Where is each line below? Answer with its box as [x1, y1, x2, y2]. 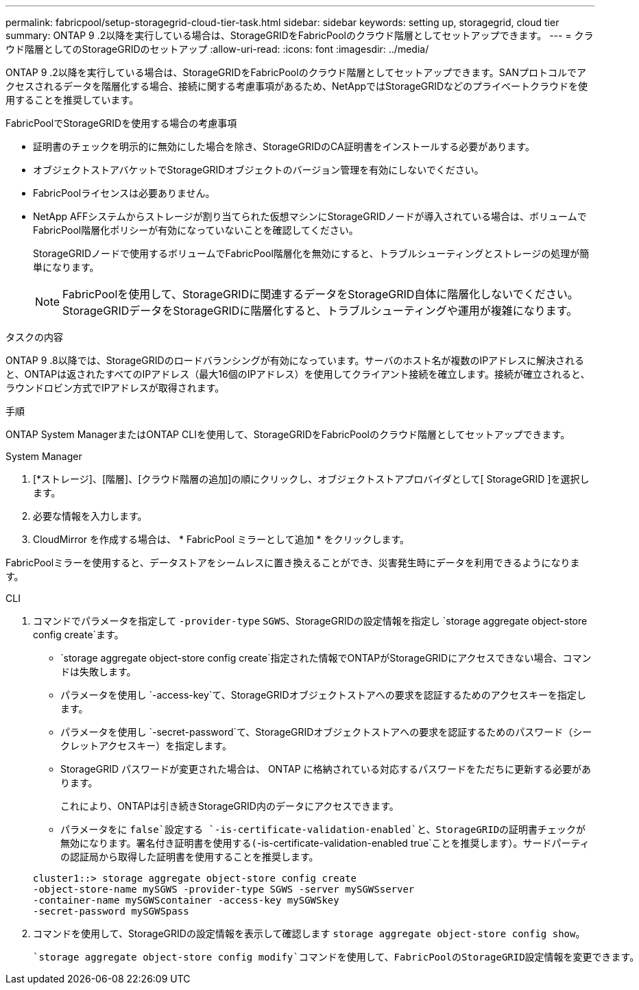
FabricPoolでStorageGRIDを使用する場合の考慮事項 [5, 117, 237, 129]
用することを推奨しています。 [5, 94, 139, 106]
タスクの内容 [5, 331, 63, 343]
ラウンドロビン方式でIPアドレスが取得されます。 [5, 382, 225, 394]
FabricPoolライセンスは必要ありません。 [33, 187, 215, 199]
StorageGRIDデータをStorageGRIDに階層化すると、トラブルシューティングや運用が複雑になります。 [62, 304, 578, 317]
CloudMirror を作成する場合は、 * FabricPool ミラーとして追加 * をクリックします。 [33, 533, 410, 545]
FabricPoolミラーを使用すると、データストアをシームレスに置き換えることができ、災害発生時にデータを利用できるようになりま [5, 557, 580, 568]
